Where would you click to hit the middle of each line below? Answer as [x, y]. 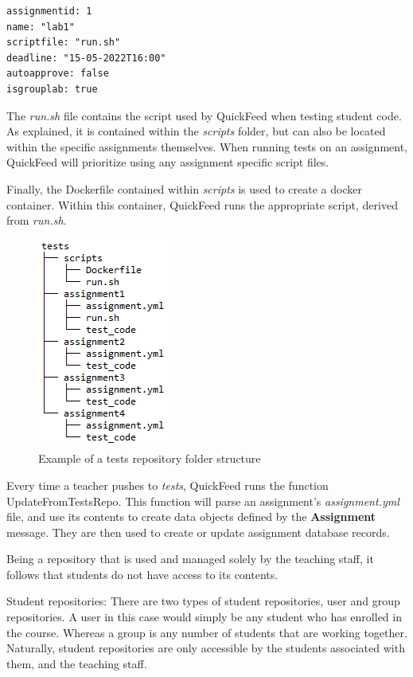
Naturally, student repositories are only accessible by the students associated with [206, 648]
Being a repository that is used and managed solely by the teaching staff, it [190, 559]
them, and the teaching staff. [77, 663]
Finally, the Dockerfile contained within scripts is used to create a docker [184, 188]
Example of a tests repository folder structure [150, 458]
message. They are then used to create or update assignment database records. [198, 532]
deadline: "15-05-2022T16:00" [86, 58]
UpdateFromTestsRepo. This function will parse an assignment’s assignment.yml [203, 501]
